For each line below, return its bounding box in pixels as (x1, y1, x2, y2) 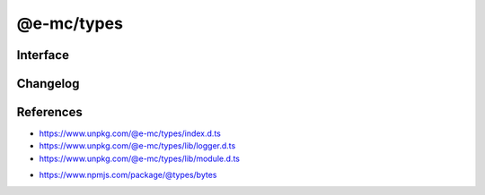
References (16, 105, 83, 120)
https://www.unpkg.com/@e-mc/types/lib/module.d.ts (39, 153, 240, 164)
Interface (16, 47, 69, 63)
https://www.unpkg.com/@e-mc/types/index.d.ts (39, 128, 222, 139)
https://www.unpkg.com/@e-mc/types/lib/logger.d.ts (39, 140, 236, 151)
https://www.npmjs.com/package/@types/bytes (39, 170, 217, 181)
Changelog (16, 76, 80, 91)
